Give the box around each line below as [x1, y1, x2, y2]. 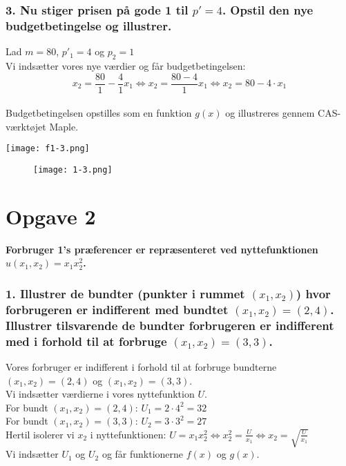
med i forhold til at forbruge [6, 332, 167, 349]
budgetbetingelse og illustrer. [6, 17, 172, 34]
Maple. [49, 119, 79, 133]
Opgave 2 [6, 202, 96, 230]
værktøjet [6, 119, 46, 133]
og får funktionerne [102, 447, 184, 461]
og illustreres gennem [225, 106, 315, 120]
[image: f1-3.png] [6, 144, 90, 154]
